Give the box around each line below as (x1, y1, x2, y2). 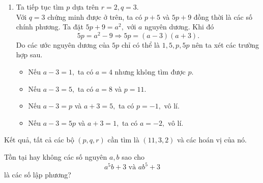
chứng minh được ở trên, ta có (47, 11, 142, 22)
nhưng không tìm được (114, 66, 186, 77)
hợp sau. (16, 49, 43, 60)
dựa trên (72, 2, 99, 12)
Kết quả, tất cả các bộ (4, 134, 74, 145)
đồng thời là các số (193, 11, 252, 22)
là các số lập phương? (4, 169, 71, 180)
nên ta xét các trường (192, 39, 259, 50)
